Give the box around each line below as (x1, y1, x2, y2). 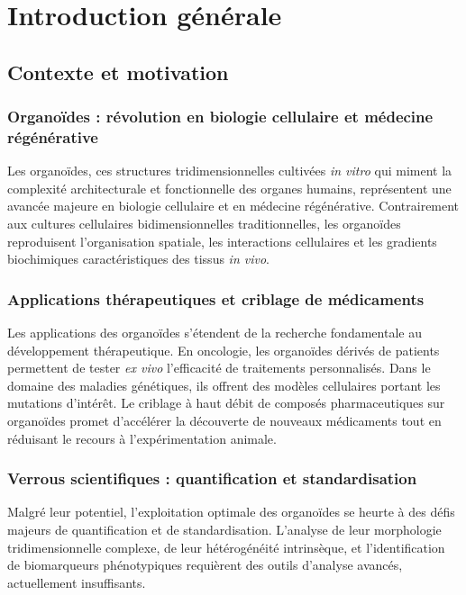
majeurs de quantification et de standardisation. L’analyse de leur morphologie (7, 520, 442, 539)
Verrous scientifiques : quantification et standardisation (7, 467, 417, 490)
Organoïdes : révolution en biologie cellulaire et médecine (7, 105, 434, 128)
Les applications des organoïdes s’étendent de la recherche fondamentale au (7, 323, 422, 342)
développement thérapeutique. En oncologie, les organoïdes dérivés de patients (7, 340, 440, 359)
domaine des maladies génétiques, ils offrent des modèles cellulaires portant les (7, 375, 441, 394)
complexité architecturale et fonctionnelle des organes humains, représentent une (7, 178, 452, 197)
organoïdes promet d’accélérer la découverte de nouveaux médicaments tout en (7, 411, 442, 430)
